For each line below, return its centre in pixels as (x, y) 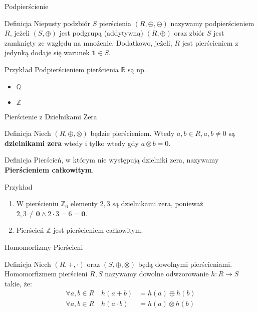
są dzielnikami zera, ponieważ (158, 203)
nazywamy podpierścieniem (212, 23)
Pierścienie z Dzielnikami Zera (51, 116)
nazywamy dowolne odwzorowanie (157, 274)
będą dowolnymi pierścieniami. (185, 264)
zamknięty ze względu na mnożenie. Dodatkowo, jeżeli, (88, 42)
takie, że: (18, 283)
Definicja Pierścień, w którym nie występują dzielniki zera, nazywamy (112, 160)
